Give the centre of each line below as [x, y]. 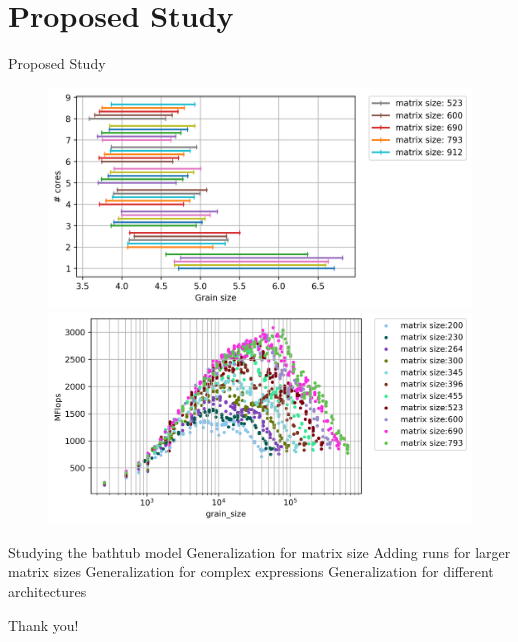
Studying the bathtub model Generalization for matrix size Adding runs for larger [259, 551]
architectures [47, 590]
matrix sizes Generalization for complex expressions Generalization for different [251, 571]
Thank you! [43, 624]
